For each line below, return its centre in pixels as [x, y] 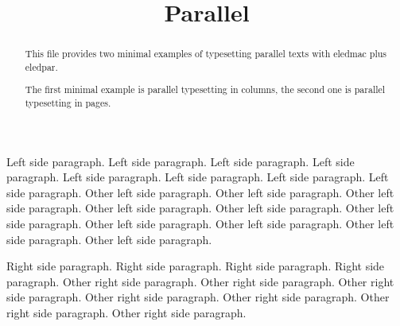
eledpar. [41, 66]
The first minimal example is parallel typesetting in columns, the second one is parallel [205, 89]
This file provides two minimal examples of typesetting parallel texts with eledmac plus [206, 54]
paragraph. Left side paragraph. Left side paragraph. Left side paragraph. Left [198, 177]
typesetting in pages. [68, 103]
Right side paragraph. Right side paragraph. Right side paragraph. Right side [196, 266]
